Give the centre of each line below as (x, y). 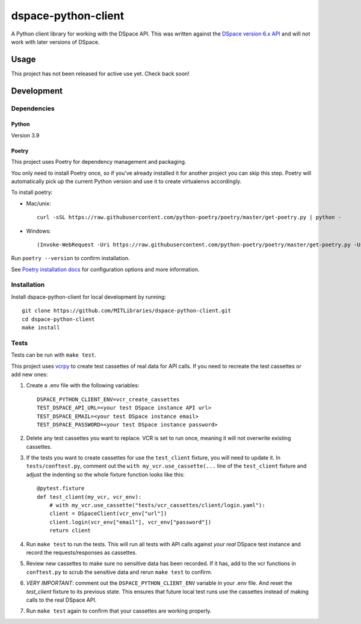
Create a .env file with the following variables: (83, 385)
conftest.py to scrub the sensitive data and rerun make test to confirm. (119, 572)
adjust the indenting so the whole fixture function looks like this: (105, 474)
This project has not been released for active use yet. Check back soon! (100, 73)
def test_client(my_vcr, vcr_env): (89, 497)
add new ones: (29, 374)
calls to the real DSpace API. (61, 600)
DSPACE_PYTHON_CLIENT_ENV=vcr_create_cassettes (108, 399)
